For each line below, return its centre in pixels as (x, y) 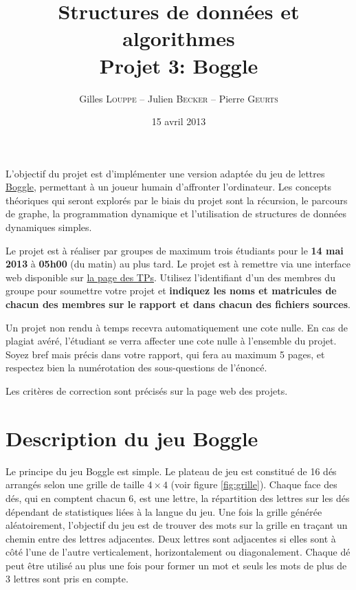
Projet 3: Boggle (179, 65)
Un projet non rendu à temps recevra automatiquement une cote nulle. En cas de (177, 327)
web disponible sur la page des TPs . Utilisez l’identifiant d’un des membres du (170, 277)
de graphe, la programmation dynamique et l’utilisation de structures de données (176, 214)
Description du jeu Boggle (132, 438)
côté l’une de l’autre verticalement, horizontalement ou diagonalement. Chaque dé (178, 552)
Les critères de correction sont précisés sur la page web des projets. (147, 391)
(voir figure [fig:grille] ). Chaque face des (254, 484)
